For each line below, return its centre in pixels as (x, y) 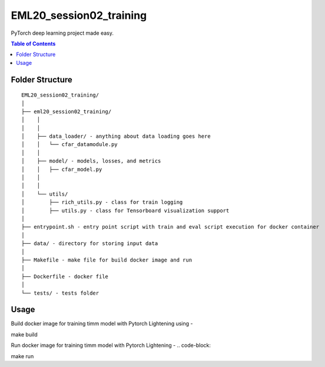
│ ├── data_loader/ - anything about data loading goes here (116, 136)
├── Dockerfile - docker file (65, 276)
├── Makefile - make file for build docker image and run (107, 260)
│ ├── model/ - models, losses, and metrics (91, 161)
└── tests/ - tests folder (60, 293)
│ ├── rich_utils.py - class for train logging (102, 202)
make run (22, 356)
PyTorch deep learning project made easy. (62, 33)
